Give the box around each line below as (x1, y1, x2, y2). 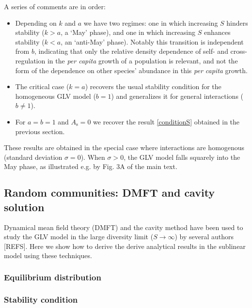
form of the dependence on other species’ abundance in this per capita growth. (15, 65, 248, 75)
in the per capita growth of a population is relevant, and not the (47, 55, 238, 65)
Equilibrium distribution (4, 271, 101, 283)
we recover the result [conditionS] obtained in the (93, 116, 240, 126)
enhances (204, 27, 231, 37)
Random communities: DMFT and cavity (4, 185, 215, 200)
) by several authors (174, 231, 234, 242)
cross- (230, 46, 247, 56)
